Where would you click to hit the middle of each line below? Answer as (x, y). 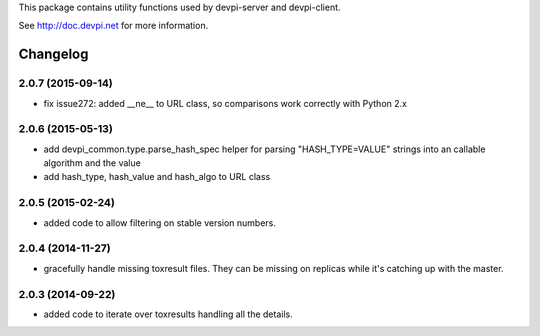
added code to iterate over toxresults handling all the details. (168, 314)
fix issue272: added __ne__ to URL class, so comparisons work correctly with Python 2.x (225, 103)
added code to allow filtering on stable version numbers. (160, 222)
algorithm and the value (92, 163)
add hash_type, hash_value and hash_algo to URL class (157, 177)
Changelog (53, 54)
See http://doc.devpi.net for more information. (113, 26)
